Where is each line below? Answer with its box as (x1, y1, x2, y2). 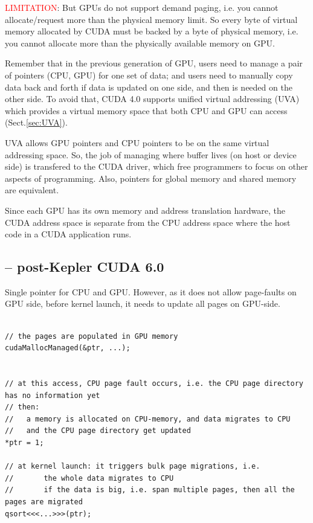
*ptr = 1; (5, 438, 44, 448)
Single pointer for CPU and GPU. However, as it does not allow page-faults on (5, 285, 297, 298)
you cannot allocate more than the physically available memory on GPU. (5, 36, 275, 49)
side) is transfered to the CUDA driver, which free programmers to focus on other (5, 160, 308, 173)
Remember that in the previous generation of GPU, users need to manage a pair (5, 57, 303, 69)
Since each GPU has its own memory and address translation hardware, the (5, 204, 286, 216)
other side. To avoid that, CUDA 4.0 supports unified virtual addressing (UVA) (5, 92, 300, 105)
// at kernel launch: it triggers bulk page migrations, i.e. (5, 462, 260, 471)
